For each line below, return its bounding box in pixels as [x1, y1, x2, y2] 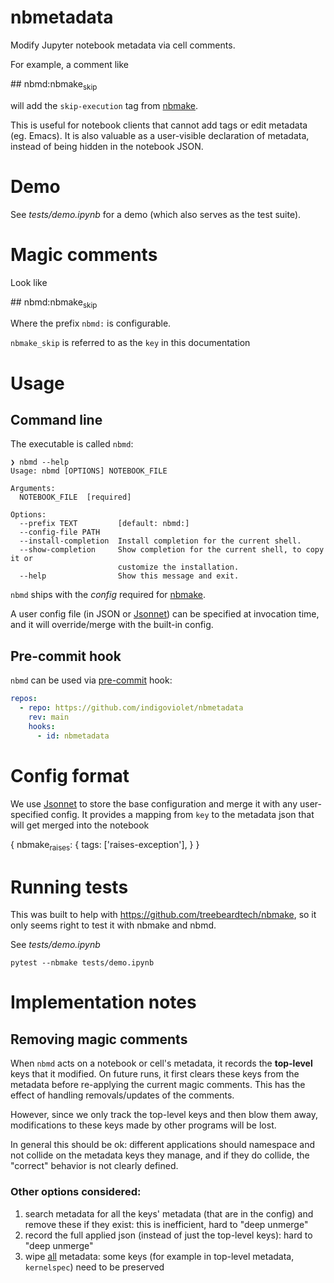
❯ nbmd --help [10, 457, 70, 468]
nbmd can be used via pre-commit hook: [10, 674, 173, 686]
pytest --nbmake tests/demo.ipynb [10, 958, 155, 968]
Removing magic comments [10, 1031, 188, 1048]
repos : [10, 694, 38, 704]
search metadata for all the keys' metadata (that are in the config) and [24, 1207, 314, 1220]
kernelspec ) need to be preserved [24, 1261, 165, 1273]
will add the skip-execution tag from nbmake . [10, 99, 199, 111]
